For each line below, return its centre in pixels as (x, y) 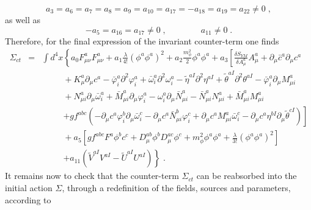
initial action (29, 187)
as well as (23, 19)
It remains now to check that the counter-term (92, 176)
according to (28, 199)
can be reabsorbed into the (247, 176)
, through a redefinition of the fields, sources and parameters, (176, 187)
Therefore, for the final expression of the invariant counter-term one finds (142, 40)
